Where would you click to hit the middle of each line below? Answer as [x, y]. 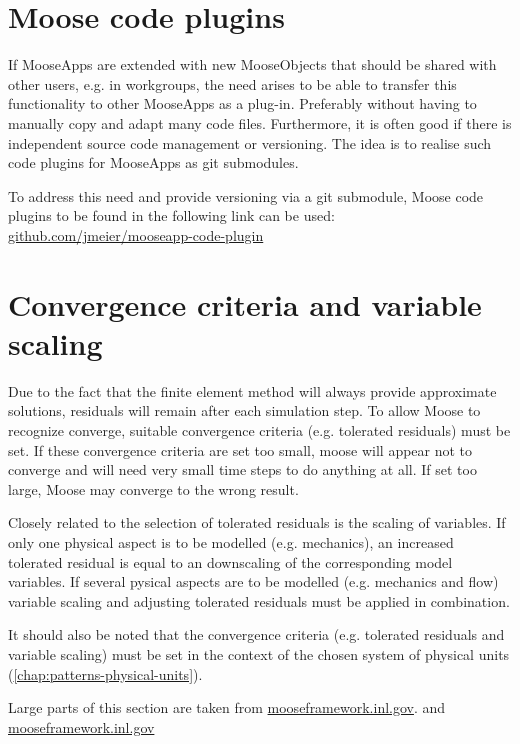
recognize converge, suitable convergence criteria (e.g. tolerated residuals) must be [259, 429]
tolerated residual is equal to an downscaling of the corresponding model [230, 561]
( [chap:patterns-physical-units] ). [105, 673]
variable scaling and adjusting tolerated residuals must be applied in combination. [259, 600]
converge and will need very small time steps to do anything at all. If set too [242, 469]
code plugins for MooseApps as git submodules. [153, 162]
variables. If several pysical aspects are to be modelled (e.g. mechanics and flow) [253, 581]
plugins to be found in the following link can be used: [171, 215]
